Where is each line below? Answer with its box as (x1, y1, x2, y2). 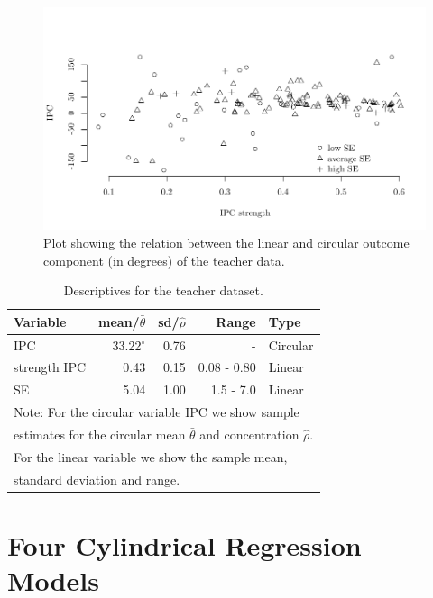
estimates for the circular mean (14, 424, 186, 443)
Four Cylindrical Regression (7, 526, 362, 563)
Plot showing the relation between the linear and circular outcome (43, 232, 410, 251)
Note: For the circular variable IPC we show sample (14, 403, 299, 421)
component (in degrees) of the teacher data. (43, 250, 285, 269)
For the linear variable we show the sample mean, (14, 447, 288, 466)
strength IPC (14, 358, 87, 376)
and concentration (199, 424, 299, 443)
